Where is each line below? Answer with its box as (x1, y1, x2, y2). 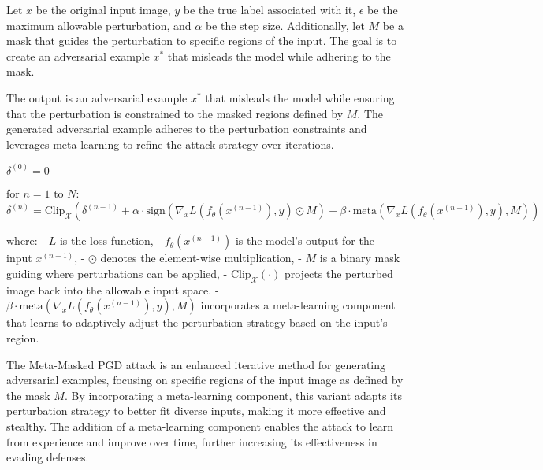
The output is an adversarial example (6, 89, 188, 105)
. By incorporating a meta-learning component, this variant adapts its (64, 387, 402, 403)
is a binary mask (319, 250, 400, 266)
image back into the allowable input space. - (6, 281, 219, 298)
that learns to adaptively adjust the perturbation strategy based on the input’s (6, 314, 388, 331)
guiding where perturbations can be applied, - (6, 265, 228, 281)
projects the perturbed (284, 265, 393, 281)
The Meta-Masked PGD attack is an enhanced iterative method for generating (6, 356, 386, 372)
